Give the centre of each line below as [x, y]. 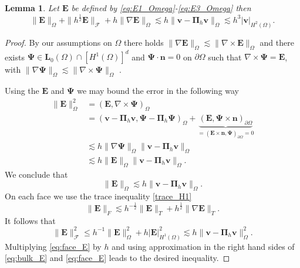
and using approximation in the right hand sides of [203, 246]
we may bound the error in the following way [158, 90]
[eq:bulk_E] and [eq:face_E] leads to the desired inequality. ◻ [117, 258]
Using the [22, 90]
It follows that [30, 220]
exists [15, 57]
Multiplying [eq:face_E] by [53, 246]
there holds [144, 42]
